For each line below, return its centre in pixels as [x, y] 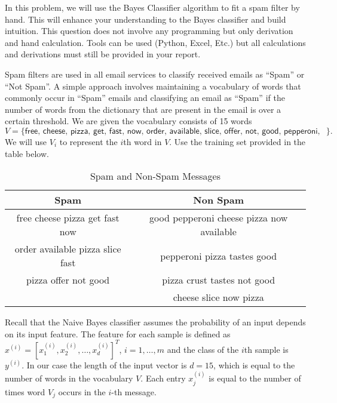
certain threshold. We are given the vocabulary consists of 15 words [128, 121]
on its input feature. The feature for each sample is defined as [118, 333]
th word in [143, 141]
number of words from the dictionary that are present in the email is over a [143, 109]
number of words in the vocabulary [69, 378]
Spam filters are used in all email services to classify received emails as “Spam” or [155, 74]
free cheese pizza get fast [68, 218]
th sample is [266, 349]
